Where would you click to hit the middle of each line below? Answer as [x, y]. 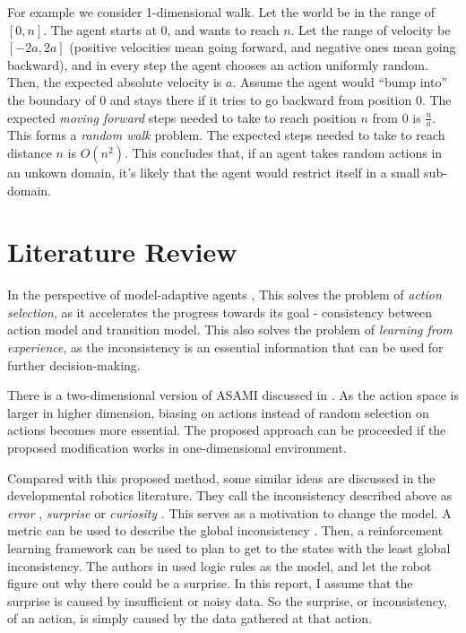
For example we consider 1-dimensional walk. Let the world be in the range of [221, 12]
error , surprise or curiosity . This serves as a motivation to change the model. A [229, 512]
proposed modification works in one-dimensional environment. [177, 448]
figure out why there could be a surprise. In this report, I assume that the [210, 583]
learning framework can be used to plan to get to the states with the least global [229, 548]
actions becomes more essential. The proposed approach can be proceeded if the [227, 430]
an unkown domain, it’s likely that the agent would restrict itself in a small [214, 172]
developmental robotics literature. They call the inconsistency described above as [230, 495]
